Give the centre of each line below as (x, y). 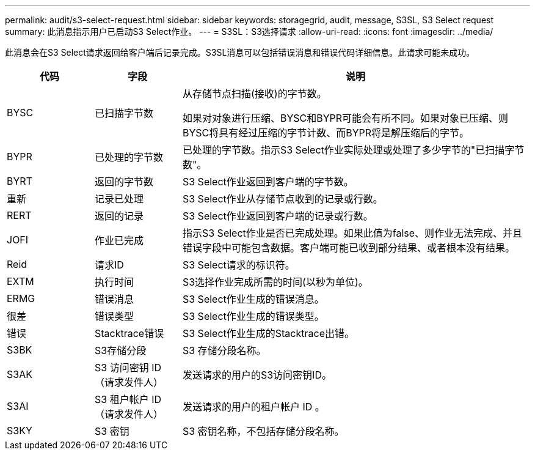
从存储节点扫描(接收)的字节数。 (254, 94)
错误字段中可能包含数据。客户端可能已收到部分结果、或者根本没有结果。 (348, 248)
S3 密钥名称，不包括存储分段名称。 (263, 431)
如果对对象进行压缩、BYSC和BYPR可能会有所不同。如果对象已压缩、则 (345, 118)
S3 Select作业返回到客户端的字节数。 (268, 182)
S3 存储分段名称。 (224, 350)
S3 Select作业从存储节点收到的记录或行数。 (282, 199)
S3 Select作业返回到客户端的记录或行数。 (278, 216)
